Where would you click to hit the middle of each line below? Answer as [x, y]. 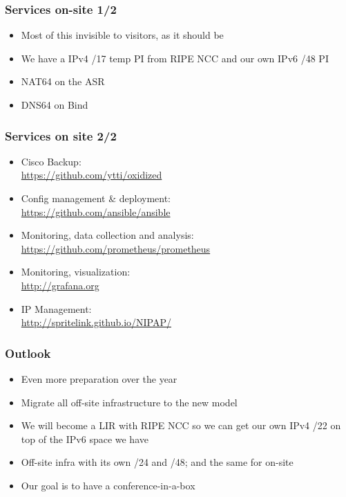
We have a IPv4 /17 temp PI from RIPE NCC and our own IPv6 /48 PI [175, 58]
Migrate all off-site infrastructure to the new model [129, 402]
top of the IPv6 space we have [85, 439]
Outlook [28, 353]
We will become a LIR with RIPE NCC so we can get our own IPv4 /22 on [181, 425]
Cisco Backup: [51, 161]
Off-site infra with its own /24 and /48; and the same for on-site [157, 462]
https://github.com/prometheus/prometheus [116, 248]
